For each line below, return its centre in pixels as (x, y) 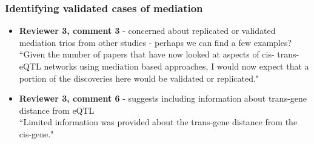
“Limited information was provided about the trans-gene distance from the (158, 122)
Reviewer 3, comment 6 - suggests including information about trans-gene (163, 98)
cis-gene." (36, 133)
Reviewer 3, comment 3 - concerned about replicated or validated (147, 31)
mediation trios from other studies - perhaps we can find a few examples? (155, 42)
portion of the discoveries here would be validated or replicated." (139, 78)
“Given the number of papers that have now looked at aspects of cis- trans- (159, 54)
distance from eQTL (57, 110)
